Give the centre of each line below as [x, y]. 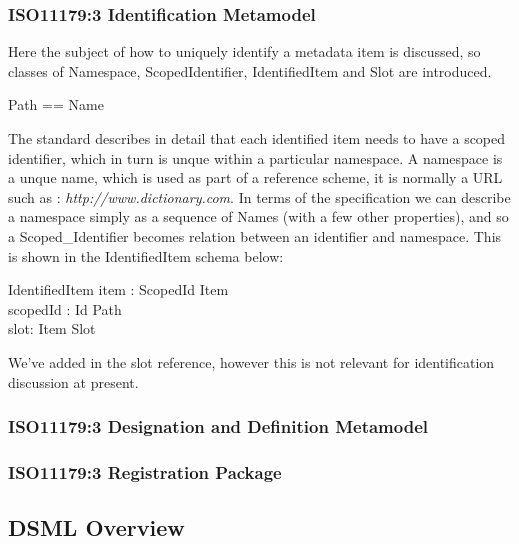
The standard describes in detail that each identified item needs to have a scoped [257, 138]
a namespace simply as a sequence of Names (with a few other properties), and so [258, 216]
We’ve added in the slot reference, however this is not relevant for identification [251, 361]
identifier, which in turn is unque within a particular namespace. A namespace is [255, 157]
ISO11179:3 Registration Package [145, 471]
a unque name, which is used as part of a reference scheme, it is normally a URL [255, 177]
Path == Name [56, 104]
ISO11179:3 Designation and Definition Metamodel [218, 426]
